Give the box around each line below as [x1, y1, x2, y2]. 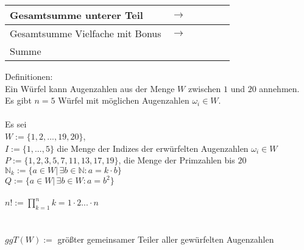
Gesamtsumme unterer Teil [10, 8, 143, 22]
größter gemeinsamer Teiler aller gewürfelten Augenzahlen [57, 233, 274, 246]
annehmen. [259, 82, 300, 95]
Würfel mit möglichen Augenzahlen [58, 94, 189, 107]
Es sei [5, 118, 27, 130]
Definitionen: [5, 70, 53, 82]
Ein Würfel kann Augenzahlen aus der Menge [5, 82, 175, 95]
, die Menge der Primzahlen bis [118, 154, 235, 166]
